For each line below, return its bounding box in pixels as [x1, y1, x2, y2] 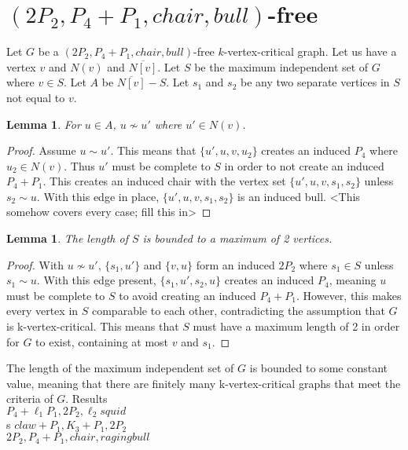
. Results [65, 390, 108, 407]
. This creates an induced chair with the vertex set [42, 173, 286, 189]
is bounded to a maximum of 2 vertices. [142, 230, 333, 247]
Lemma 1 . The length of [6, 230, 128, 247]
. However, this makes [296, 287, 402, 303]
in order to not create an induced [224, 157, 384, 174]
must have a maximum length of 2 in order [193, 318, 400, 335]
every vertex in [6, 302, 79, 319]
